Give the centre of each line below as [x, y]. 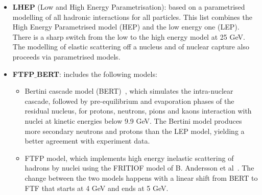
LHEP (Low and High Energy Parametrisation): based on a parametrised [129, 7]
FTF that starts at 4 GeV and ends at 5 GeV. [97, 188]
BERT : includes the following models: [97, 74]
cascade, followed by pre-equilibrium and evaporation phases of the [129, 101]
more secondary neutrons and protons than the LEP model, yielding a [135, 131]
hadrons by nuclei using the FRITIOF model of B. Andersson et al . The [139, 168]
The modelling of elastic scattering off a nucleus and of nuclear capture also [131, 47]
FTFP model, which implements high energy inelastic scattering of [129, 158]
